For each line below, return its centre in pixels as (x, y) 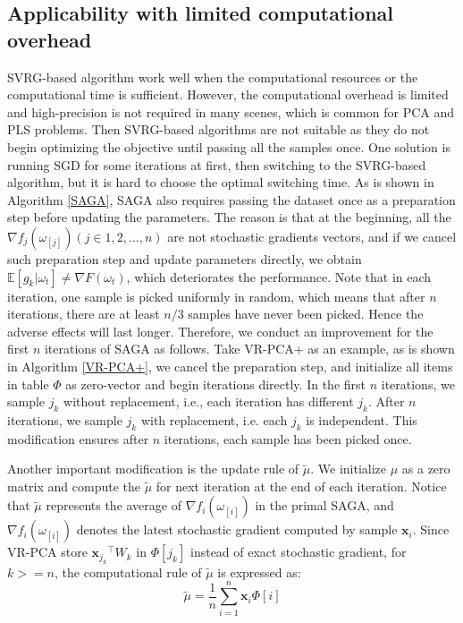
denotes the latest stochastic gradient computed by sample (237, 529)
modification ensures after (78, 438)
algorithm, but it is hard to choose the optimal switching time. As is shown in (221, 182)
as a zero (426, 469)
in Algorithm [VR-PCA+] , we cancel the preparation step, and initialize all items (230, 366)
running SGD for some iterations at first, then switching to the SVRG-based (217, 164)
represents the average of (114, 505)
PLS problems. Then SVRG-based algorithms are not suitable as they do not (219, 129)
